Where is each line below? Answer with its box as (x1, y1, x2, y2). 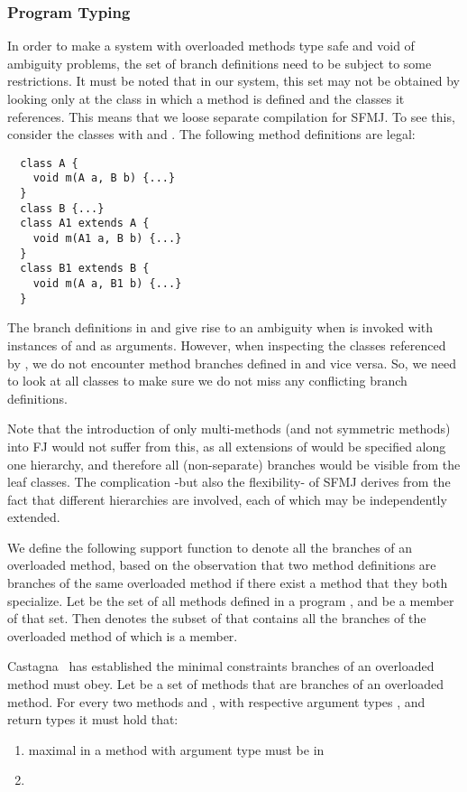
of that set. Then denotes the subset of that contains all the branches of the (7, 609, 426, 628)
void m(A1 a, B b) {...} (32, 232, 182, 246)
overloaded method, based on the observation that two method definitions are (7, 555, 436, 574)
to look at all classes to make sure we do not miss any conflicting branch (7, 371, 407, 390)
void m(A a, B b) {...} (32, 172, 176, 185)
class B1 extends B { (20, 262, 150, 275)
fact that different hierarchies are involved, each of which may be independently (7, 489, 447, 508)
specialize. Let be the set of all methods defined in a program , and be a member (7, 591, 454, 610)
